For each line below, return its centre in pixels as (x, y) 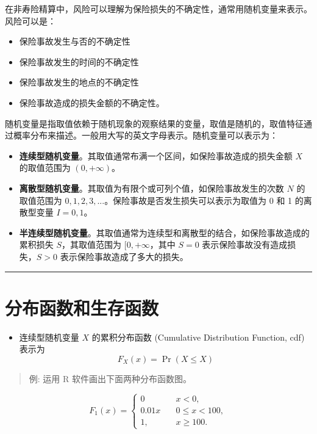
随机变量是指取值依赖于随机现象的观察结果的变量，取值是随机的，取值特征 (154, 123)
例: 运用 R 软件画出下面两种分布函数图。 (110, 378)
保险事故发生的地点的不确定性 (79, 82)
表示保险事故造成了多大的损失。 (124, 256)
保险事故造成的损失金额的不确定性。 (92, 102)
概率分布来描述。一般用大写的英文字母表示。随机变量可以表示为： (145, 135)
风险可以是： (30, 20)
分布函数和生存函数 (82, 307)
